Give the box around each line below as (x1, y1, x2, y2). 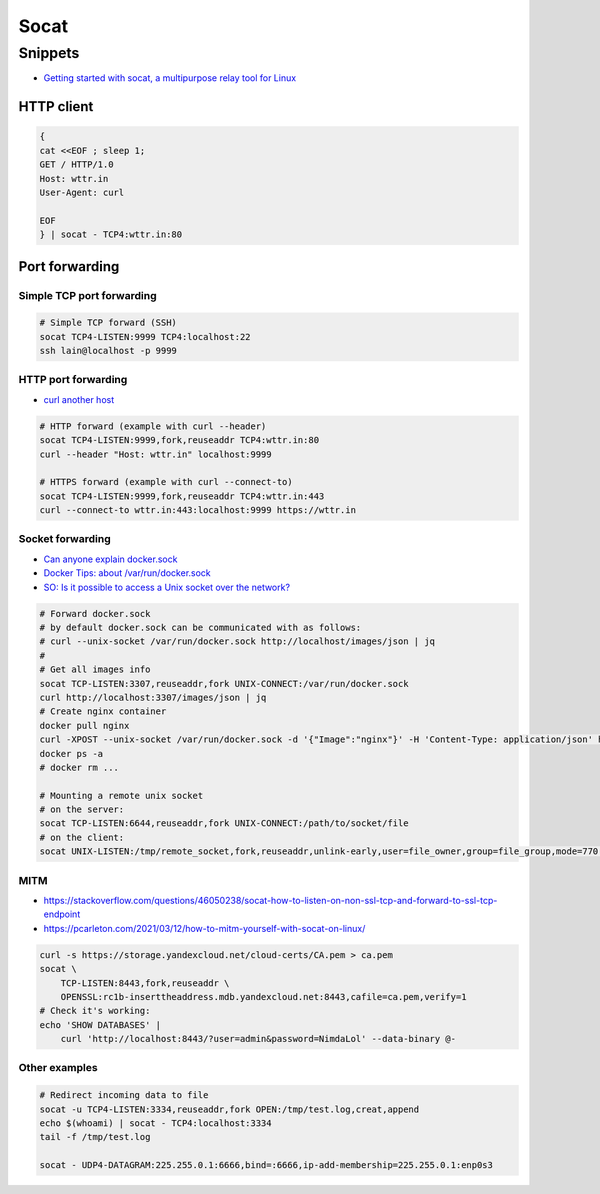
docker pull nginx (39, 720, 130, 731)
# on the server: (39, 804, 125, 815)
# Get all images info (39, 664, 151, 675)
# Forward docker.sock (39, 608, 151, 619)
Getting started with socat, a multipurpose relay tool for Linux (43, 72, 297, 84)
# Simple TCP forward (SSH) (39, 317, 177, 329)
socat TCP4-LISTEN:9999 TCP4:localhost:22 (39, 331, 251, 342)
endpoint (43, 908, 81, 920)
